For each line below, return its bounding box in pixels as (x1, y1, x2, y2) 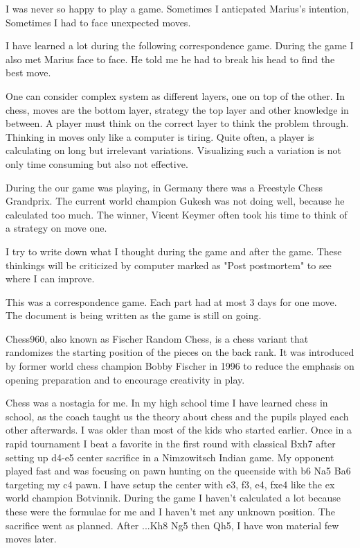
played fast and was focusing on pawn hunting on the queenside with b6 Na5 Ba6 (6, 463, 351, 478)
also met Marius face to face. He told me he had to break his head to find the (6, 51, 335, 66)
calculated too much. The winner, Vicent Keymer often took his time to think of (6, 207, 348, 221)
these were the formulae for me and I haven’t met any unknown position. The (6, 504, 335, 518)
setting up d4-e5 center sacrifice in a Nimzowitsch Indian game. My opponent (6, 449, 334, 464)
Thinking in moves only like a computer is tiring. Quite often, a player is (6, 129, 314, 144)
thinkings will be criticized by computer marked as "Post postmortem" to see (6, 257, 332, 272)
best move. (6, 65, 51, 80)
